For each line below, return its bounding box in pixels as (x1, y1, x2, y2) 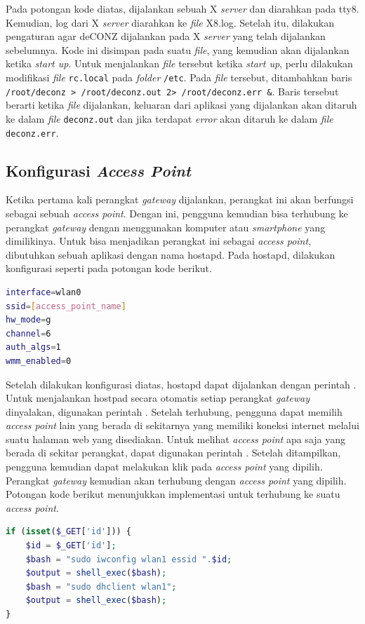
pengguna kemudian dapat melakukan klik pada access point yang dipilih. (6, 459, 323, 474)
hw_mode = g (6, 315, 51, 325)
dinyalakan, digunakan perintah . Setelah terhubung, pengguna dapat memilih (6, 404, 343, 419)
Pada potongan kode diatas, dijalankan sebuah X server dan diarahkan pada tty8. (6, 1, 359, 15)
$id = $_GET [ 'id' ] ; (25, 541, 117, 551)
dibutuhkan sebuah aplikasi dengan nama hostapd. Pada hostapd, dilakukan (6, 247, 336, 262)
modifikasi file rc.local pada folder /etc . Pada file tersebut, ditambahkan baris (6, 69, 352, 84)
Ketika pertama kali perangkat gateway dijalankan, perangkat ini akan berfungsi (6, 192, 354, 207)
